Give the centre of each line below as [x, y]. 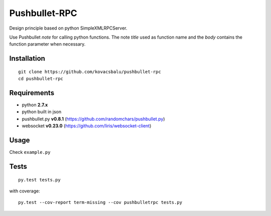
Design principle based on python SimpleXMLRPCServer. [68, 28]
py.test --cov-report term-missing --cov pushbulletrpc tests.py [100, 202]
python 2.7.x [35, 105]
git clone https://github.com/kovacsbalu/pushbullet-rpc [90, 72]
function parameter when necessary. [47, 44]
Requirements [32, 93]
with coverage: [25, 191]
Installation [27, 58]
